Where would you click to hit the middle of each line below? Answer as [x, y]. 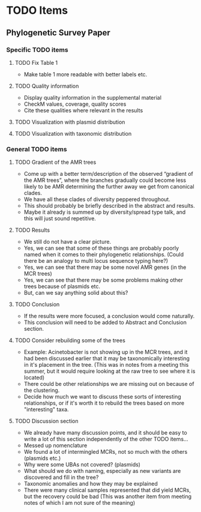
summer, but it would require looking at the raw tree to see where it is [109, 371]
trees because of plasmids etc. [62, 286]
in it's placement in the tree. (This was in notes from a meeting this [106, 365]
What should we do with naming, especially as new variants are [102, 471]
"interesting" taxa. [46, 409]
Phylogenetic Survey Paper [58, 33]
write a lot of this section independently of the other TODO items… [106, 439]
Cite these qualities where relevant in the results [83, 110]
